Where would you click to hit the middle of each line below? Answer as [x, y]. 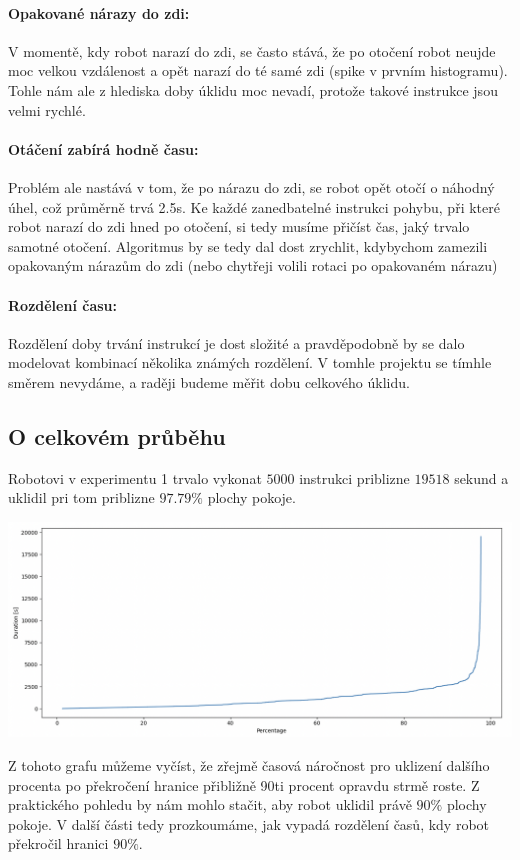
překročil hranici [58, 843]
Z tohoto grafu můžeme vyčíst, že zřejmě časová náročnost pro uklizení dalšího [249, 765]
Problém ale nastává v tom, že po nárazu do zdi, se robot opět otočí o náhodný [251, 186]
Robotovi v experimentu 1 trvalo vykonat [135, 477]
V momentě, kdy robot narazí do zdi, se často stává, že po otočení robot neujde [252, 50]
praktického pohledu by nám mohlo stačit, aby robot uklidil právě [210, 804]
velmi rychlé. [47, 109]
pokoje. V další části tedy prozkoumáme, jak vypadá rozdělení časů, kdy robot [249, 823]
